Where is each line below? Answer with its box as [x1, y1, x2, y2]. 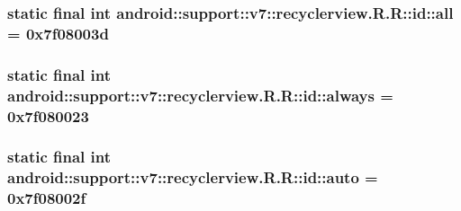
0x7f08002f [7, 187, 86, 209]
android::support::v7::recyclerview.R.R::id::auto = [7, 166, 378, 189]
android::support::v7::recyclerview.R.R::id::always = [7, 84, 393, 106]
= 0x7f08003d [7, 22, 109, 44]
